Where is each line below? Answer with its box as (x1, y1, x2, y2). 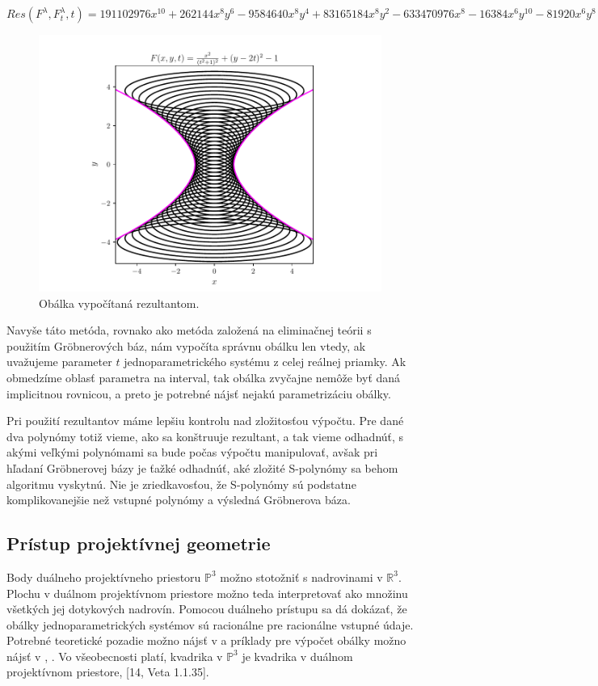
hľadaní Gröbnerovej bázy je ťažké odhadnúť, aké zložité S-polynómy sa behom (6, 459, 398, 476)
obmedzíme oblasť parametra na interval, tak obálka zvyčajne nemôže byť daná (6, 368, 401, 385)
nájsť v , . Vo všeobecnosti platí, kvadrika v (6, 647, 223, 664)
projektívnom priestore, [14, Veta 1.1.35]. (6, 663, 209, 680)
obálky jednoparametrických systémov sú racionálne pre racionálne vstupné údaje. (6, 616, 414, 633)
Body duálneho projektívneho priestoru (6, 568, 201, 585)
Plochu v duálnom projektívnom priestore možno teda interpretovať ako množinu (6, 584, 408, 601)
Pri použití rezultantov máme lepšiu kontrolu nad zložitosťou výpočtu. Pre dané (6, 412, 404, 429)
